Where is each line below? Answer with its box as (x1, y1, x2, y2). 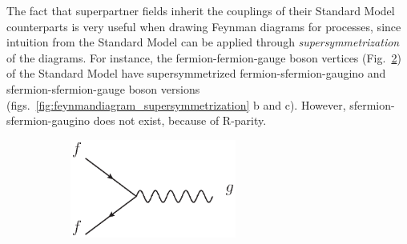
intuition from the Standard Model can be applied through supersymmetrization (6, 34, 400, 50)
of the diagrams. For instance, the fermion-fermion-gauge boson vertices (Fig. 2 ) (6, 49, 401, 66)
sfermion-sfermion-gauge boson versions (6, 80, 200, 97)
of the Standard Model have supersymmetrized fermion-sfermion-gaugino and (6, 65, 386, 82)
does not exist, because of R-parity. (93, 112, 267, 129)
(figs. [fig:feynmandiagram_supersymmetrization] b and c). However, (6, 96, 346, 113)
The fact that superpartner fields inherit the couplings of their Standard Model (6, 2, 395, 18)
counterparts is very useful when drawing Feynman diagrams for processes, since (6, 18, 401, 34)
